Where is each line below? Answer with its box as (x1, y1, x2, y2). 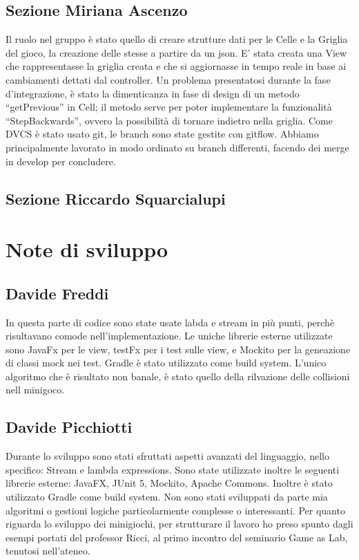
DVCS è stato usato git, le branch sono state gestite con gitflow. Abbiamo (6, 127, 319, 141)
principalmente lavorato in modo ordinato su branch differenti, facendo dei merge (6, 140, 349, 154)
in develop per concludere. (6, 153, 116, 168)
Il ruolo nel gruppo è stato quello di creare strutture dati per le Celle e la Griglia (6, 32, 348, 46)
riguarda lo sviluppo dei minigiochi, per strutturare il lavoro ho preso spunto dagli (6, 516, 353, 531)
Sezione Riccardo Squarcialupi (6, 187, 226, 209)
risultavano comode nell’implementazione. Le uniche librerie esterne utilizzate (6, 328, 333, 343)
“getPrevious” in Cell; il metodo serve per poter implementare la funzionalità (6, 100, 332, 114)
